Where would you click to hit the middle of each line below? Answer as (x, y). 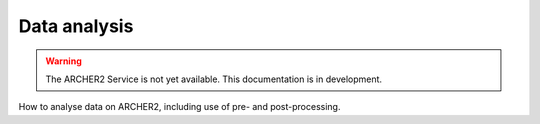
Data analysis (76, 26)
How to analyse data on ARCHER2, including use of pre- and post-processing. (179, 107)
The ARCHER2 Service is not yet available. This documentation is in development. (214, 79)
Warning (63, 61)
